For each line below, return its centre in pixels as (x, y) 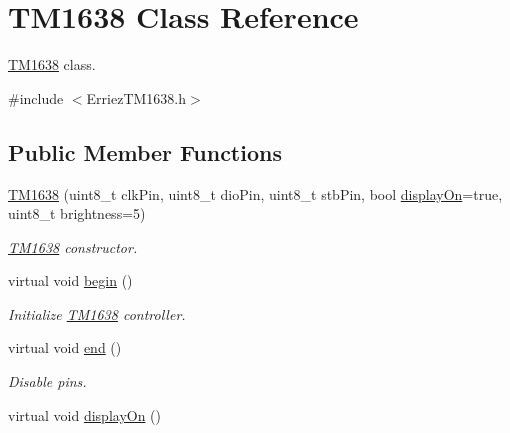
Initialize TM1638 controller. (97, 313)
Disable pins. (47, 381)
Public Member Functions (145, 151)
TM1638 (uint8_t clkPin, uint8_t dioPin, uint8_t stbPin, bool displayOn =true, (255, 193)
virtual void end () (65, 347)
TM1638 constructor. (73, 246)
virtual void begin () (70, 280)
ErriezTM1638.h (136, 97)
